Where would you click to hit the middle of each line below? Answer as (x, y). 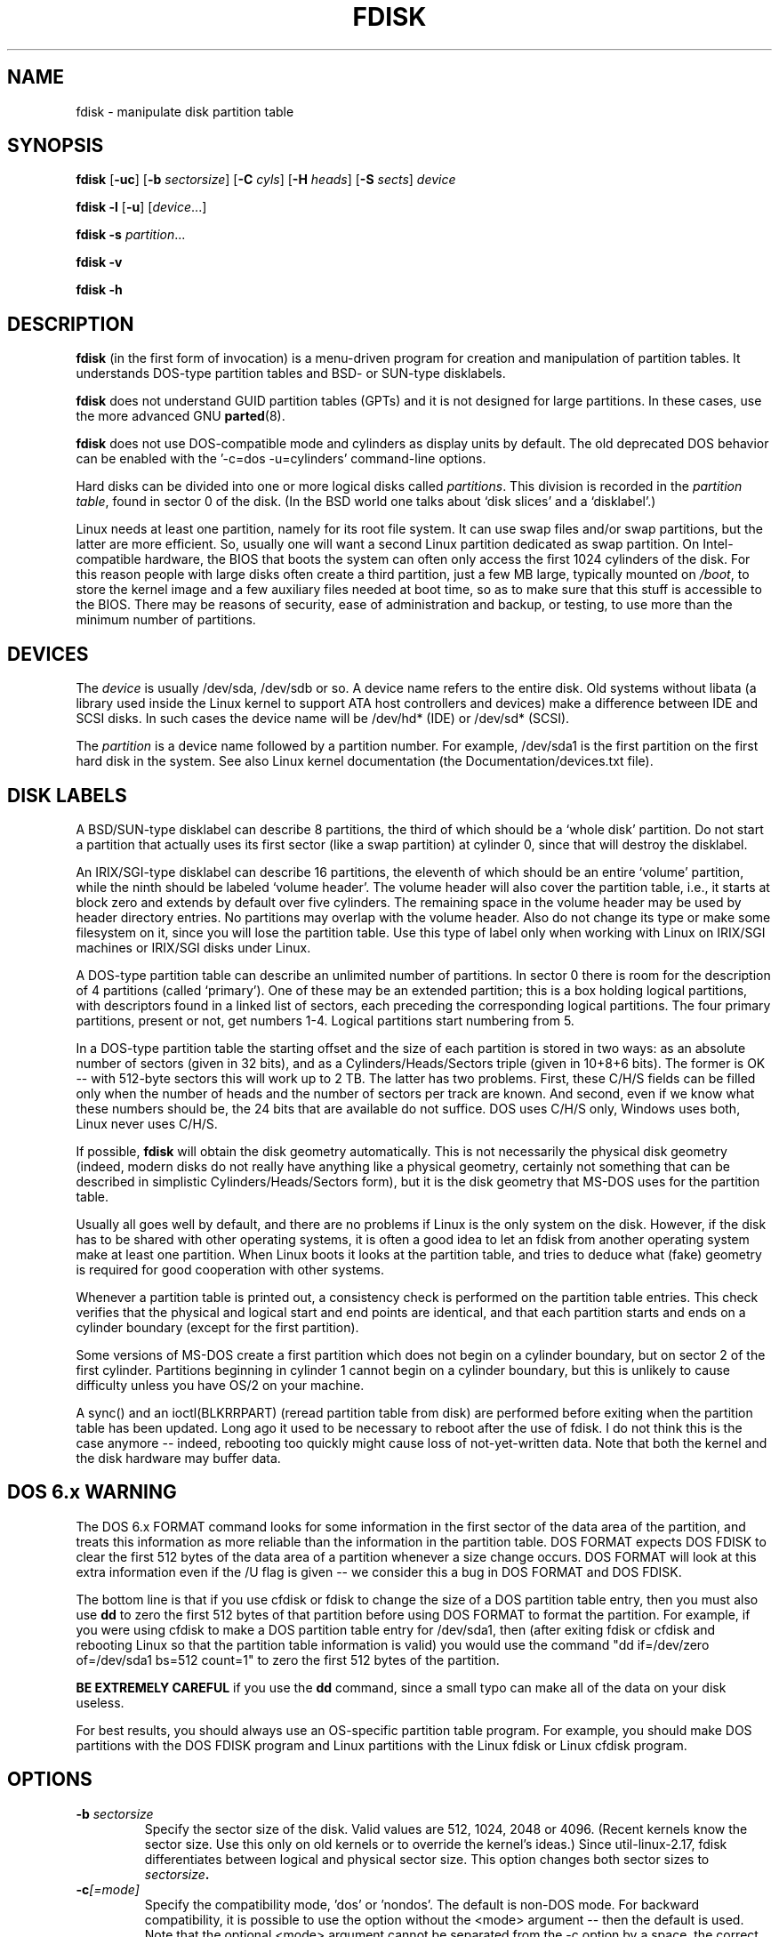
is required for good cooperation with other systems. (230, 1269)
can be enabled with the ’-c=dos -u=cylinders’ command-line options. (281, 459)
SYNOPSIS (56, 146)
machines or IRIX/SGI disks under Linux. (193, 947)
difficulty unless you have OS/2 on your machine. (220, 1385)
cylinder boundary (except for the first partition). (217, 1327)
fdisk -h (99, 290)
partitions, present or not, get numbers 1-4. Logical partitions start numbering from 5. (325, 1020)
